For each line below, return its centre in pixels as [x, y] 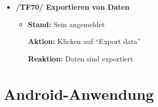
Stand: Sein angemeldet [66, 24]
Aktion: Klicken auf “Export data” [84, 41]
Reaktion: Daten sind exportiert [81, 58]
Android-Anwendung [79, 93]
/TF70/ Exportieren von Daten [73, 7]
